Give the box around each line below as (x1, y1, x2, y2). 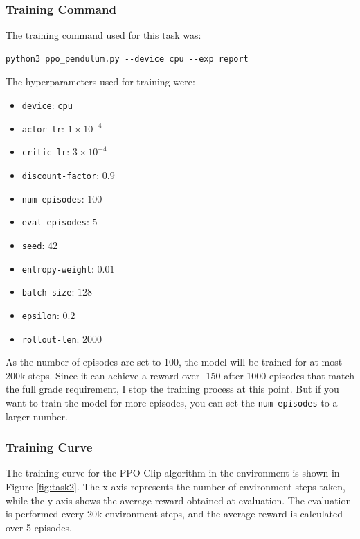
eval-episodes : (21, 214, 89, 229)
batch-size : (21, 284, 75, 299)
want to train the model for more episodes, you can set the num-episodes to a (6, 395, 338, 409)
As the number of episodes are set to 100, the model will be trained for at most (6, 354, 343, 369)
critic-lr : (21, 144, 70, 159)
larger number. (6, 409, 68, 423)
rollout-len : (21, 331, 80, 345)
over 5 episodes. (6, 520, 72, 534)
